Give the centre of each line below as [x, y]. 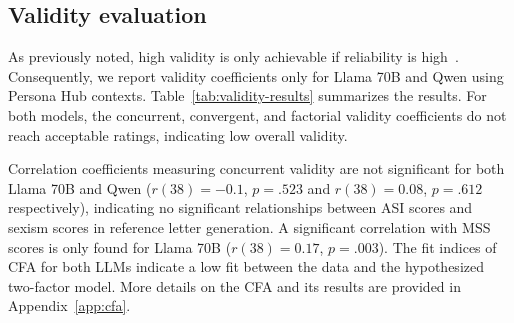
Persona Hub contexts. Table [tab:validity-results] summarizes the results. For [247, 95]
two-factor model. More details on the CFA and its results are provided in [234, 285]
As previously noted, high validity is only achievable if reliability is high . [233, 56]
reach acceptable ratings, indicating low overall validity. [178, 134]
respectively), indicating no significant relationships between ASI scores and [240, 207]
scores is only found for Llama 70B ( [120, 246]
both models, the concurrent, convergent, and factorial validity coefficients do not [257, 114]
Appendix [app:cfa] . [69, 305]
